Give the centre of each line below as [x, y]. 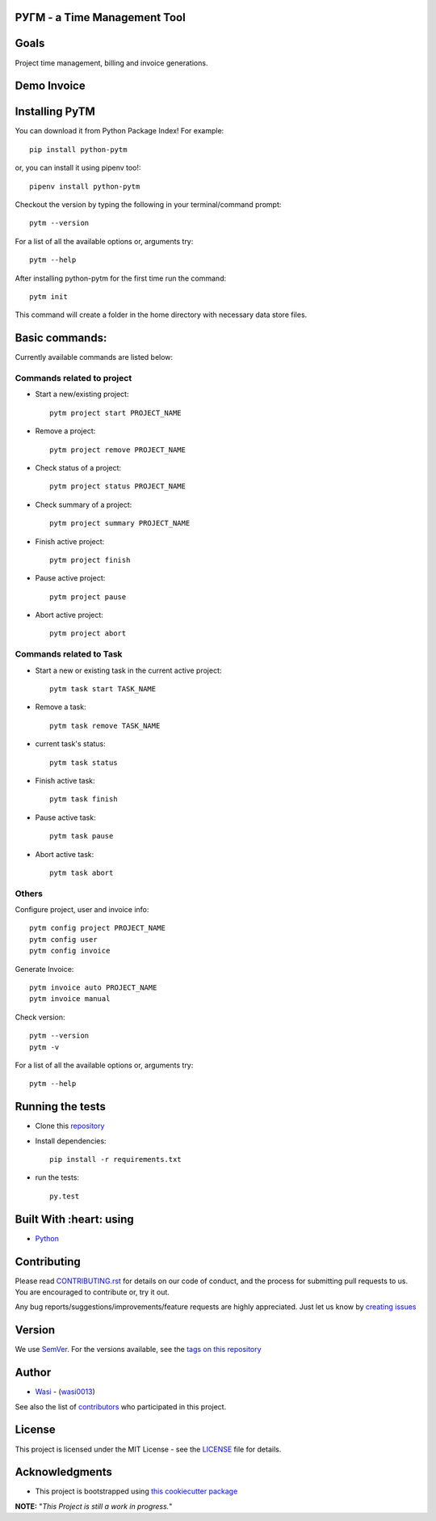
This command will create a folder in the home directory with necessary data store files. [161, 315]
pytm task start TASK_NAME [103, 689]
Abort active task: [65, 854]
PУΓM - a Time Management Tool [100, 17]
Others [29, 894]
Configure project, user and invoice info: [82, 910]
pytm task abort [82, 872]
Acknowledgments [64, 1472]
